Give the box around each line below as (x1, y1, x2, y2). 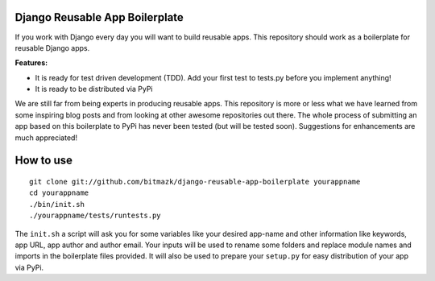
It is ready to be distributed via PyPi (35, 85, 153, 94)
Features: (14, 58, 48, 68)
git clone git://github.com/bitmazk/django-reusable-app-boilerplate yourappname (29, 177, 361, 187)
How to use (14, 154, 72, 167)
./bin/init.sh (29, 200, 85, 209)
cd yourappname (29, 188, 89, 197)
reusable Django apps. (14, 43, 90, 52)
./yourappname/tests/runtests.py (29, 211, 161, 221)
